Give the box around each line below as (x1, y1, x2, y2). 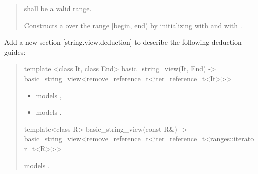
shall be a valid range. (24, 3, 92, 13)
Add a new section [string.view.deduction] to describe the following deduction (4, 37, 242, 47)
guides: (4, 46, 26, 57)
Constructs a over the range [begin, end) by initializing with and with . (24, 20, 242, 30)
